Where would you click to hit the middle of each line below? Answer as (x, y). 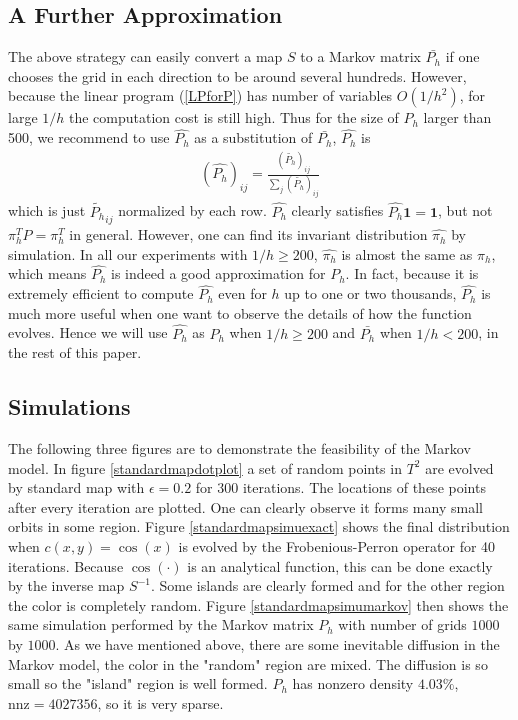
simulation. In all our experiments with (128, 253)
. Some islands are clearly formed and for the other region (327, 585)
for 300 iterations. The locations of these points (340, 487)
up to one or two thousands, (370, 293)
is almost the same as (407, 253)
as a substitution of (253, 137)
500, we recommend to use (89, 137)
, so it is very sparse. (160, 702)
